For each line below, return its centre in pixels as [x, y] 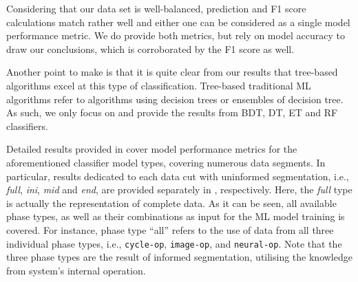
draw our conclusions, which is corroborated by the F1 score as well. [150, 48]
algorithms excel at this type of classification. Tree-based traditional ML [159, 85]
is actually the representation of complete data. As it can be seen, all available [171, 203]
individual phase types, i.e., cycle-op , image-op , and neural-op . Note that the [174, 243]
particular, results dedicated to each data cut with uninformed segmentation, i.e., [178, 176]
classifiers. [27, 126]
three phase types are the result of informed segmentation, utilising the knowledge [179, 257]
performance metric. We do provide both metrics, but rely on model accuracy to [176, 35]
